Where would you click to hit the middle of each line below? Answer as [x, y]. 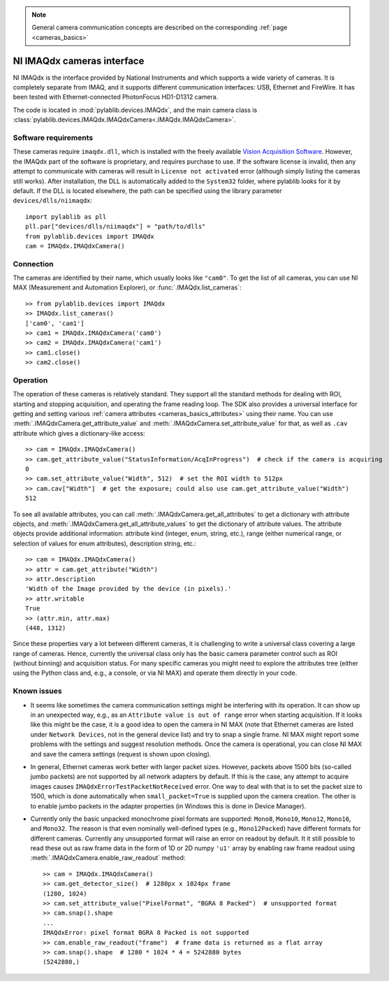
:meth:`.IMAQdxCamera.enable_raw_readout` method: [108, 858]
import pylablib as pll [66, 216]
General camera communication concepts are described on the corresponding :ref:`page [160, 27]
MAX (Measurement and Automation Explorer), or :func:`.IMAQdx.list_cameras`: [127, 287]
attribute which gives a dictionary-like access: [79, 433]
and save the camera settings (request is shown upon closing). [121, 754]
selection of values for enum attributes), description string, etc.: [105, 543]
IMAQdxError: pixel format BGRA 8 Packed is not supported [146, 933]
